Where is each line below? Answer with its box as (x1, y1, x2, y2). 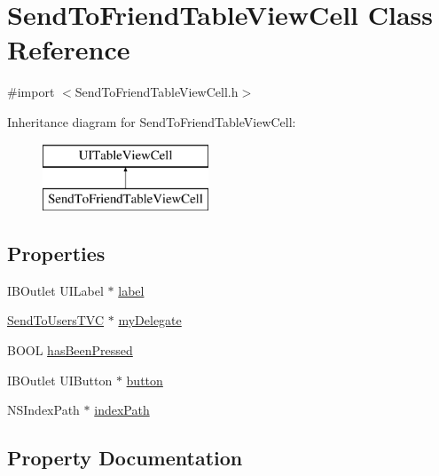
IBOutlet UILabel (7, 281, 104, 299)
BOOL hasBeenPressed (7, 341, 133, 360)
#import (7, 83, 55, 101)
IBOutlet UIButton (7, 370, 113, 389)
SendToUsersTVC (7, 311, 105, 329)
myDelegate (118, 311, 182, 329)
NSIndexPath (7, 401, 80, 419)
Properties (7, 240, 106, 267)
